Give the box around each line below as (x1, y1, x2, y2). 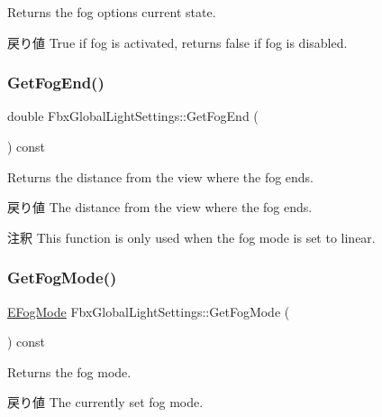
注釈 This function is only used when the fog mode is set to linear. (7, 227, 376, 246)
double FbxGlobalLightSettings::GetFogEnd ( (7, 107, 259, 125)
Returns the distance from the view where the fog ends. (7, 167, 314, 186)
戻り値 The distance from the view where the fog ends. (7, 198, 313, 217)
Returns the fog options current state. (7, 3, 216, 21)
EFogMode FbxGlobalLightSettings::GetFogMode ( (7, 301, 290, 320)
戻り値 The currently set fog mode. (7, 393, 204, 412)
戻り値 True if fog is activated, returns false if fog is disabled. (7, 32, 348, 51)
